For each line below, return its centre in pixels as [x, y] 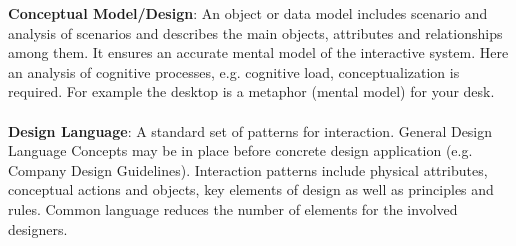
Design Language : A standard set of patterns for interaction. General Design [250, 130]
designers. [38, 228]
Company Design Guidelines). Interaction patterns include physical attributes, [248, 169]
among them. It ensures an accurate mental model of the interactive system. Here [258, 52]
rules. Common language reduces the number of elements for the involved [233, 208]
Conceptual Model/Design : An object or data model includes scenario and [248, 13]
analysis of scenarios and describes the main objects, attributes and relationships [255, 32]
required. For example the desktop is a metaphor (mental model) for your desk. [251, 91]
